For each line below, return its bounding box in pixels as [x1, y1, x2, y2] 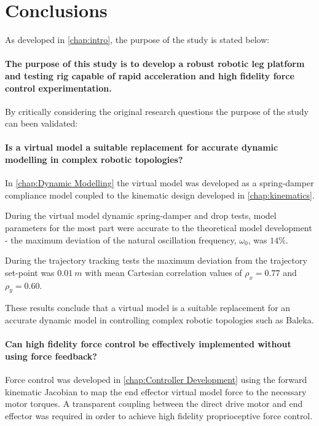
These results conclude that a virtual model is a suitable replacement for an [5, 301, 291, 314]
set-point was [5, 266, 55, 278]
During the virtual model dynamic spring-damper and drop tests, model [5, 209, 277, 222]
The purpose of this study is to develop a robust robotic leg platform [5, 57, 305, 70]
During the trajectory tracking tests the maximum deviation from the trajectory [5, 254, 307, 267]
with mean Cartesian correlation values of [85, 266, 242, 278]
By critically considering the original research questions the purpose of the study [5, 105, 309, 117]
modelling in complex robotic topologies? [5, 153, 183, 166]
